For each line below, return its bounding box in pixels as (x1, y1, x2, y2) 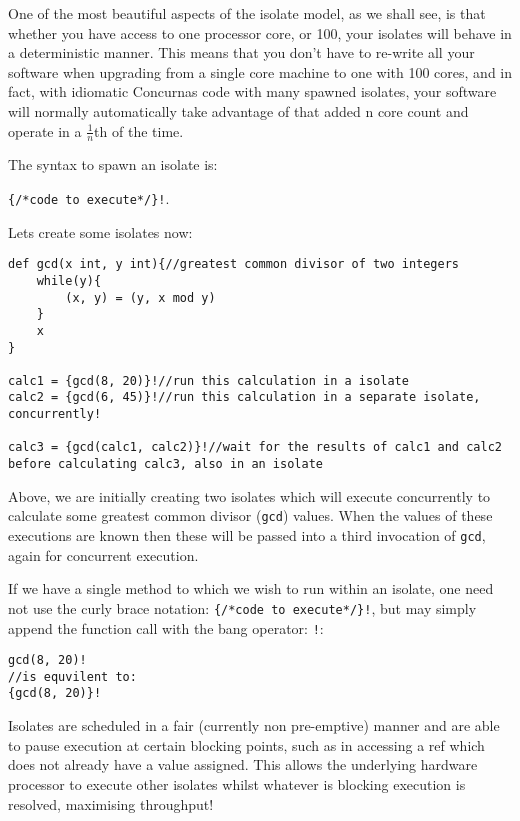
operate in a (8, 120, 82, 141)
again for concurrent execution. (8, 544, 199, 565)
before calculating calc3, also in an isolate (8, 457, 323, 472)
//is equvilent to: (8, 669, 137, 684)
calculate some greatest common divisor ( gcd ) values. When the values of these (8, 505, 493, 526)
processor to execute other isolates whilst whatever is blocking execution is (8, 773, 466, 794)
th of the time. (94, 120, 184, 141)
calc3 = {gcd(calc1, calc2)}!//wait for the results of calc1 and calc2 (8, 440, 502, 455)
